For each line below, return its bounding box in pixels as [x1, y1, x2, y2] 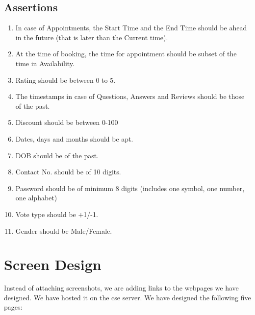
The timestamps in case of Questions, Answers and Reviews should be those [15, 91, 245, 101]
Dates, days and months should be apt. [15, 133, 133, 144]
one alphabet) [15, 193, 57, 203]
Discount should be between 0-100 [15, 117, 118, 127]
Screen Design [4, 254, 102, 274]
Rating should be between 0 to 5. [15, 74, 116, 85]
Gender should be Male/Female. [15, 225, 112, 236]
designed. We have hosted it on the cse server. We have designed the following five [4, 292, 251, 302]
